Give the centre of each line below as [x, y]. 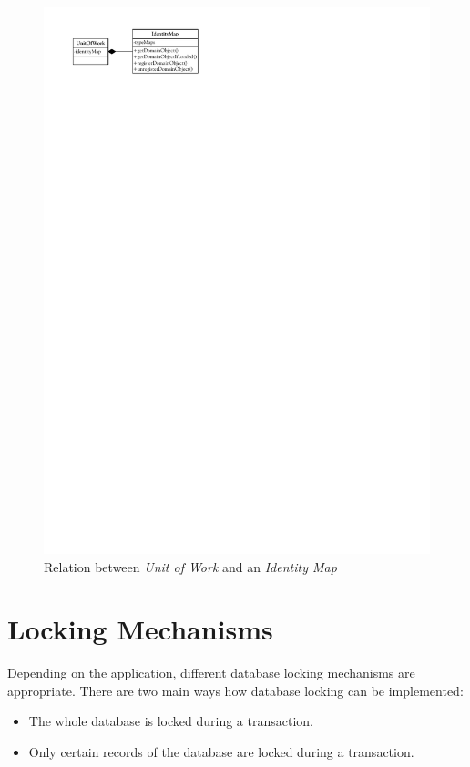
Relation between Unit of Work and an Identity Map [190, 566]
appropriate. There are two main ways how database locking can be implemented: [235, 690]
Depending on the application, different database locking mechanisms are [211, 673]
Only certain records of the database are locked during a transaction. [221, 752]
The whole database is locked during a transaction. [171, 721]
